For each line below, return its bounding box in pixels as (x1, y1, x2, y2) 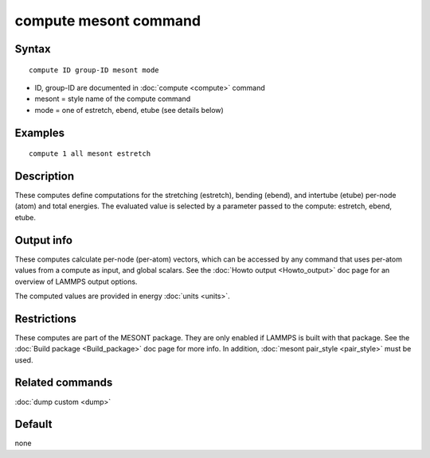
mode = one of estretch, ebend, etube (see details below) (34, 105, 225, 114)
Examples (14, 126, 65, 139)
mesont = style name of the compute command (34, 94, 191, 103)
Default (14, 417, 53, 431)
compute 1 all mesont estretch (29, 149, 151, 158)
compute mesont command (14, 12, 201, 29)
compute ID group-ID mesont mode (29, 65, 159, 75)
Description (14, 169, 75, 183)
